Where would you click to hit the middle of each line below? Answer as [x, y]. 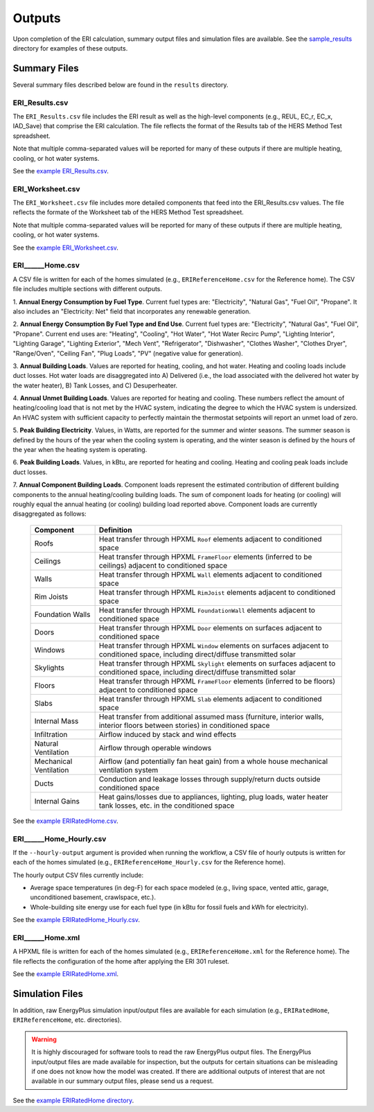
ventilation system [128, 770]
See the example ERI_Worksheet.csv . [66, 247]
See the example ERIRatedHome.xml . [66, 974]
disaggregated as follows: [50, 514]
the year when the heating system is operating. [80, 450]
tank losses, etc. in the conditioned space [167, 806]
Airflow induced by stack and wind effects [168, 734]
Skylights [50, 668]
